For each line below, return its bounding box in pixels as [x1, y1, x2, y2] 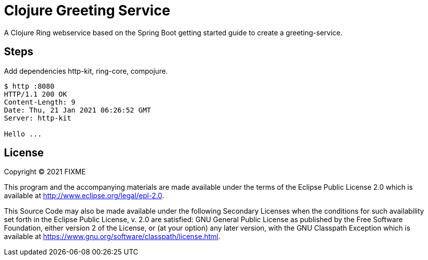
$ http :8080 [4, 82, 55, 90]
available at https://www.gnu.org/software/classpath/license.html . [4, 232, 221, 241]
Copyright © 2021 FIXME [4, 167, 86, 176]
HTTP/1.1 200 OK [4, 90, 67, 98]
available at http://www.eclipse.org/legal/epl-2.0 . [4, 191, 164, 200]
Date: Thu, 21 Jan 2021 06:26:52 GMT [4, 106, 151, 114]
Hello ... [4, 130, 42, 138]
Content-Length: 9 [4, 98, 76, 106]
